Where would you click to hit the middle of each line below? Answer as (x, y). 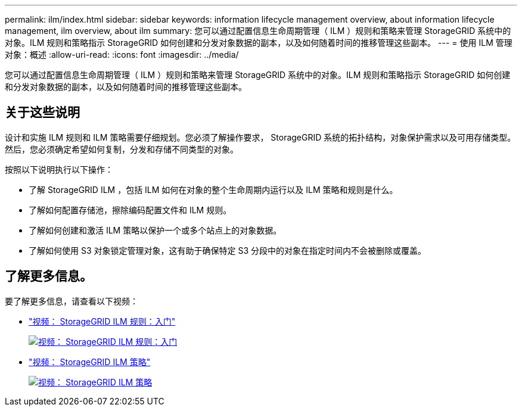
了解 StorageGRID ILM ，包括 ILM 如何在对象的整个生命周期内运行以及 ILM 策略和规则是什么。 (213, 189)
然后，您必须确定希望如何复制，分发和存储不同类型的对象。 (122, 149)
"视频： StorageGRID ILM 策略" (90, 362)
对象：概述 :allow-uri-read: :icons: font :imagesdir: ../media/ (122, 55)
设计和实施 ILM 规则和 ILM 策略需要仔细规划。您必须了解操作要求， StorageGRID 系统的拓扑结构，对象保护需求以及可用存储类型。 (260, 137)
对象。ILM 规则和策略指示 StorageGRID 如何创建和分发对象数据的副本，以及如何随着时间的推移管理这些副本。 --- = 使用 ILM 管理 (259, 43)
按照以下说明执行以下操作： (59, 169)
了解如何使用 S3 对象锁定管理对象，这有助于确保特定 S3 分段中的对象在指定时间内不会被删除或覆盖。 (228, 250)
